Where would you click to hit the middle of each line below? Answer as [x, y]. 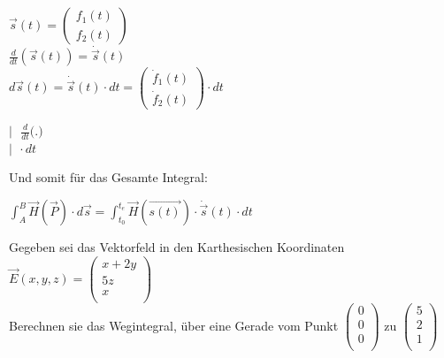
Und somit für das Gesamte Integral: [108, 177]
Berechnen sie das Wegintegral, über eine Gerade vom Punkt [174, 325]
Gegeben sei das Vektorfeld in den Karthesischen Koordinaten [177, 247]
